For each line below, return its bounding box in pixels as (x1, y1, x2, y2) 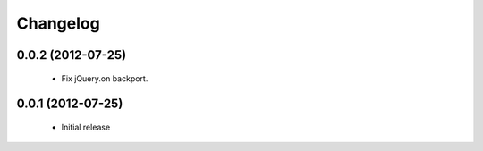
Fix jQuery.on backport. (61, 72, 148, 84)
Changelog (16, 13, 100, 33)
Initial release (61, 122, 111, 132)
